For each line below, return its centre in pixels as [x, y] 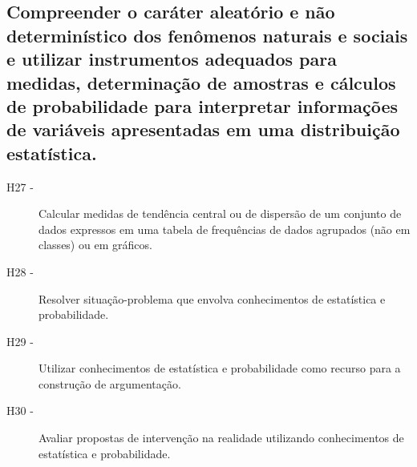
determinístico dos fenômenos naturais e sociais [207, 35]
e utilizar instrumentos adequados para [172, 59]
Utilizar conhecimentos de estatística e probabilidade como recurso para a [220, 368]
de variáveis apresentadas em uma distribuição [203, 129]
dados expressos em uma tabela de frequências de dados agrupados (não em [225, 229]
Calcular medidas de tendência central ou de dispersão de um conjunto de [220, 213]
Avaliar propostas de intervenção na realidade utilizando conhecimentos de [221, 438]
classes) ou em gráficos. [95, 245]
